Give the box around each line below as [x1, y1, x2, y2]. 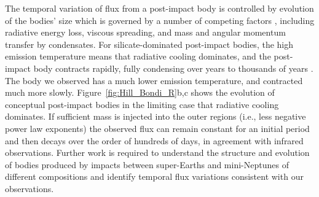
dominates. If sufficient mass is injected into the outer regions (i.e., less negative [5, 110, 306, 123]
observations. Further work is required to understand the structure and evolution [5, 146, 310, 159]
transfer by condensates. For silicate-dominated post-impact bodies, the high [5, 37, 294, 50]
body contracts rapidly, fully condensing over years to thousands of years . [33, 61, 313, 74]
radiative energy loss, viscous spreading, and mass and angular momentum [5, 26, 286, 39]
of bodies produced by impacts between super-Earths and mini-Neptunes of [5, 158, 289, 171]
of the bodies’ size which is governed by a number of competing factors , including [5, 14, 315, 26]
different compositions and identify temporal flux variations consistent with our [5, 170, 304, 183]
